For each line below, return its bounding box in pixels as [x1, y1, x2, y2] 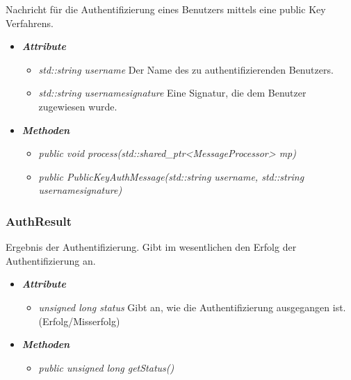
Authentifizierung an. [6, 253, 96, 267]
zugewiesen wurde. [38, 99, 117, 113]
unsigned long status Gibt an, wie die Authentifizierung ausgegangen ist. [38, 299, 346, 314]
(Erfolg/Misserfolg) [38, 313, 120, 328]
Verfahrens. [6, 15, 54, 30]
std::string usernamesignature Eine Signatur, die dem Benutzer [38, 85, 307, 100]
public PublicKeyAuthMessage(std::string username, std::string [38, 169, 304, 183]
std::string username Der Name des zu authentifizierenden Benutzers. [38, 62, 334, 76]
